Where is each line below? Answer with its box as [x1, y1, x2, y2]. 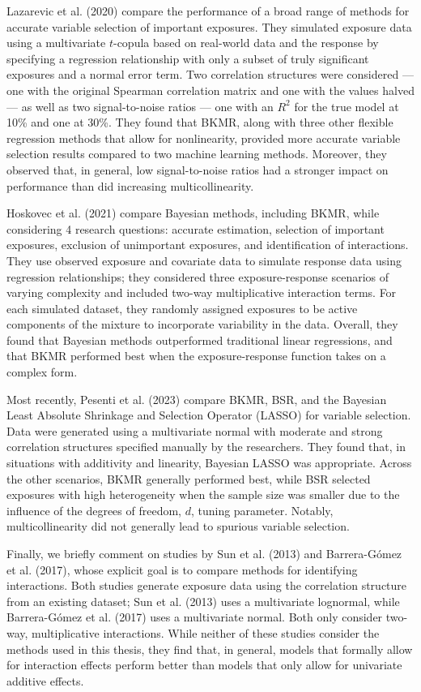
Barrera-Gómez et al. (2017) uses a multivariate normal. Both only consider [6, 608, 383, 625]
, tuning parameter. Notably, [190, 501, 334, 518]
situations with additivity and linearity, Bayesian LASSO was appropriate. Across [6, 454, 412, 471]
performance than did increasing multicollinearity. [6, 177, 254, 194]
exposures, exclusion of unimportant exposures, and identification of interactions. [6, 236, 409, 253]
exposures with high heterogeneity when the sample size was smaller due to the [6, 486, 400, 503]
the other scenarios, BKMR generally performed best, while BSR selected [6, 470, 371, 487]
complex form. [6, 363, 78, 380]
